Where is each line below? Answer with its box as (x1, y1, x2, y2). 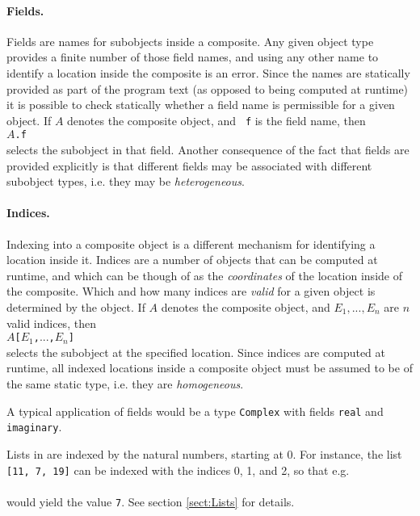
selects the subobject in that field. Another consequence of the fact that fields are (6, 141, 409, 158)
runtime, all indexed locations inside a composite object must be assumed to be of (6, 359, 413, 376)
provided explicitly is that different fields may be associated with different (6, 157, 372, 174)
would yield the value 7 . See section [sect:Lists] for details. (6, 493, 295, 510)
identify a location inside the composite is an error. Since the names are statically (6, 64, 410, 81)
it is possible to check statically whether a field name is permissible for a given (6, 96, 395, 113)
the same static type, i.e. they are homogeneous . (6, 375, 244, 392)
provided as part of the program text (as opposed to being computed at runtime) (6, 80, 409, 97)
